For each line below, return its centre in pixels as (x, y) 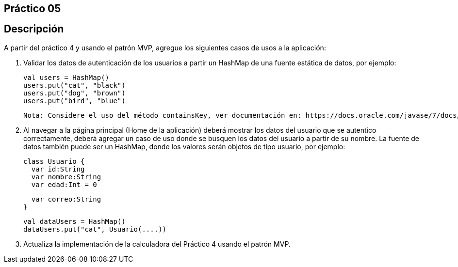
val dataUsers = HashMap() (74, 221)
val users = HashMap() (66, 77)
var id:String (58, 169)
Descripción (34, 29)
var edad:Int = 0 (64, 184)
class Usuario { (54, 161)
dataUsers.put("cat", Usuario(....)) (95, 229)
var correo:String (66, 199)
